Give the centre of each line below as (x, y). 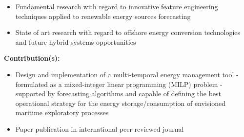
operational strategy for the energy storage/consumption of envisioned (121, 103)
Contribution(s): (32, 58)
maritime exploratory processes (62, 112)
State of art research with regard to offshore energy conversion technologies (128, 32)
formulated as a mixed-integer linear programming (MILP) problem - (119, 84)
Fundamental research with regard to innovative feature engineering (117, 6)
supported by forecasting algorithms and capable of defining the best (118, 94)
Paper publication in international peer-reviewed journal (100, 128)
